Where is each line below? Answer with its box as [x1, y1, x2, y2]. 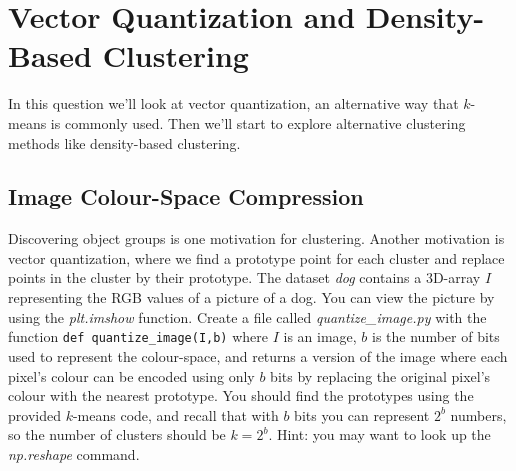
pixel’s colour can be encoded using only [8, 365, 255, 386]
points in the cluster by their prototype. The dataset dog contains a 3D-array [8, 267, 481, 288]
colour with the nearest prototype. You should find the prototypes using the [8, 385, 474, 406]
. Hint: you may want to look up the [268, 424, 491, 445]
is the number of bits [372, 326, 500, 347]
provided [8, 404, 61, 425]
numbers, [450, 404, 507, 425]
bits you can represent [294, 404, 430, 425]
